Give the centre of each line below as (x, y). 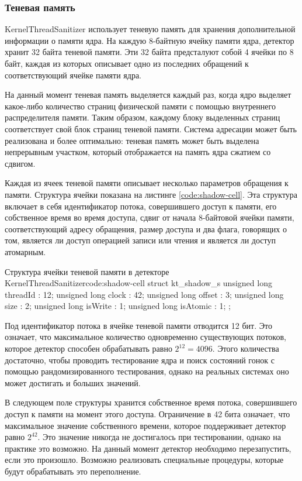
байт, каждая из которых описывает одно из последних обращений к (127, 63)
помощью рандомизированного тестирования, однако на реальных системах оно (147, 371)
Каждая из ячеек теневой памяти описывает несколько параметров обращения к (147, 183)
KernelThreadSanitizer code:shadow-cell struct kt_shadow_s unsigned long (138, 283)
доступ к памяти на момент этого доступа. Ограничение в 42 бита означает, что (147, 414)
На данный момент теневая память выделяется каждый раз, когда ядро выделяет (148, 95)
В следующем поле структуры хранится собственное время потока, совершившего (151, 402)
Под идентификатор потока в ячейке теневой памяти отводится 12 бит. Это (138, 325)
